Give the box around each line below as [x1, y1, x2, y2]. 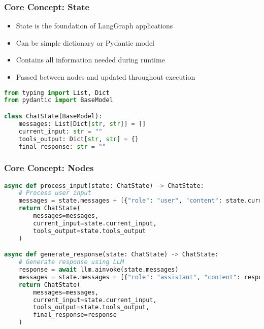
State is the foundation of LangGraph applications [16, 20, 173, 31]
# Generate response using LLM [18, 258, 124, 266]
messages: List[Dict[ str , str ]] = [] [18, 120, 146, 127]
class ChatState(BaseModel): [4, 113, 103, 120]
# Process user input [18, 189, 91, 197]
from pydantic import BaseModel [4, 96, 113, 104]
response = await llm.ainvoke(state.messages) [18, 266, 179, 273]
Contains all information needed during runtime [16, 54, 165, 65]
